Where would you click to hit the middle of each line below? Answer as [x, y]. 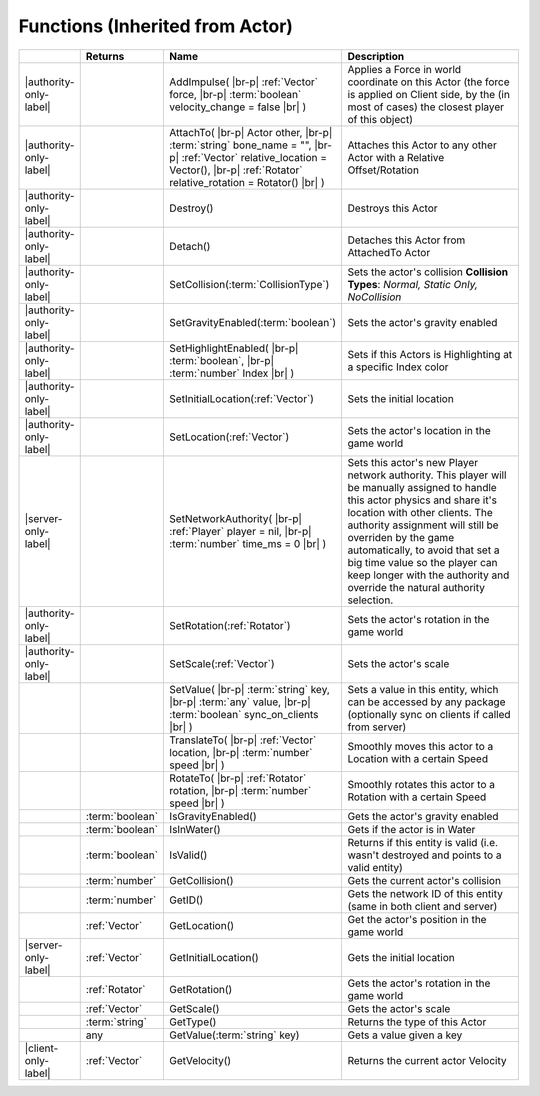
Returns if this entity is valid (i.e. [423, 842]
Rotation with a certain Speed [417, 797]
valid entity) [375, 867]
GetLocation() [202, 925]
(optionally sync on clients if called [429, 714]
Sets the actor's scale [398, 663]
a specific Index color [398, 367]
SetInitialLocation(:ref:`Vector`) [242, 398]
